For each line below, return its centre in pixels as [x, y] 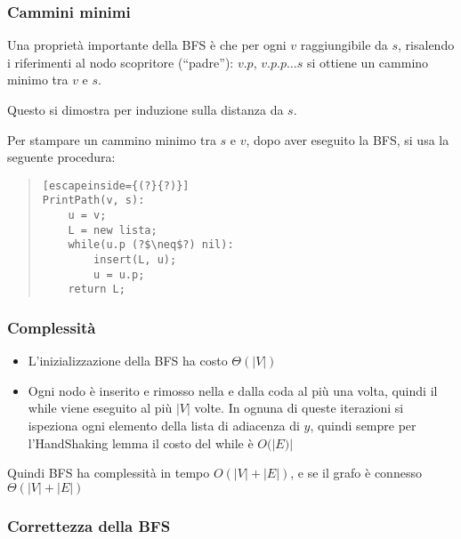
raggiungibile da [344, 45]
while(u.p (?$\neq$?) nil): [151, 245]
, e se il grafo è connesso [356, 473]
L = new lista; [113, 230]
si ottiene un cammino [368, 62]
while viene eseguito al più [100, 408]
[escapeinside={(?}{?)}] [116, 185]
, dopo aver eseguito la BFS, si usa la [348, 139]
